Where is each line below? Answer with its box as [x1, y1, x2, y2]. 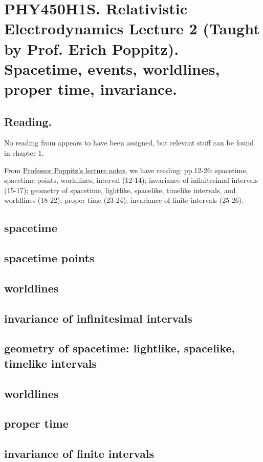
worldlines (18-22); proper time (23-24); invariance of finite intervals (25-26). [4, 195, 244, 205]
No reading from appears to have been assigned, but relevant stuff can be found [4, 137, 254, 148]
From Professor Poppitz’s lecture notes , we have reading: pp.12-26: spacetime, [4, 164, 248, 175]
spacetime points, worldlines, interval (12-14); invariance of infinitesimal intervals [4, 175, 258, 185]
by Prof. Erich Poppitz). [4, 38, 179, 59]
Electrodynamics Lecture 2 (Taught [4, 18, 260, 39]
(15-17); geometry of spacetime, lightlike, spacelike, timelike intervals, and [4, 184, 236, 195]
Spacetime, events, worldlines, [4, 58, 220, 79]
